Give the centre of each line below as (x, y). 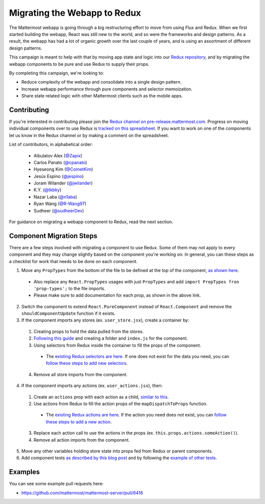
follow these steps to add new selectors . (87, 363)
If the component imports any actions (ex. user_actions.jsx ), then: (92, 385)
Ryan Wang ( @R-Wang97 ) (60, 204)
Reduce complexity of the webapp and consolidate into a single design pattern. (101, 82)
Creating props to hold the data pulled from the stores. (89, 331)
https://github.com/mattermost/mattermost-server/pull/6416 (82, 493)
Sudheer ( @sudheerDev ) (59, 210)
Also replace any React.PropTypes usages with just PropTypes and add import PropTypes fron (136, 282)
